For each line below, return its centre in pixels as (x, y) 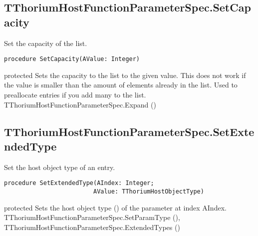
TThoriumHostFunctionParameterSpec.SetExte (129, 131)
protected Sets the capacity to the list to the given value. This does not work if (125, 75)
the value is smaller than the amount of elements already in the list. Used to (121, 85)
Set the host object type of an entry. (60, 167)
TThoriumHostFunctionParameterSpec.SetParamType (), (92, 217)
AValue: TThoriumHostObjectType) (148, 192)
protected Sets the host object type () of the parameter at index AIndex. (115, 207)
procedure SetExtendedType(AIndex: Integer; (79, 183)
